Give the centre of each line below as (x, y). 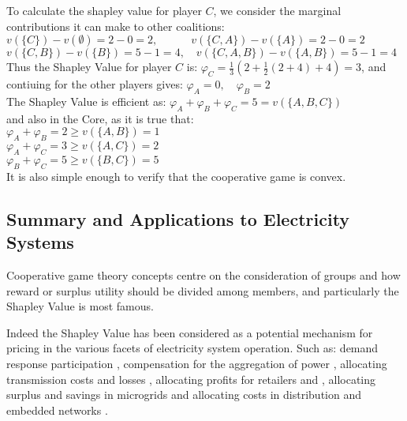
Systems (40, 242)
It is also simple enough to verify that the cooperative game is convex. (176, 176)
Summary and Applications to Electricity (178, 218)
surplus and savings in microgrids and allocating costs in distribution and (184, 395)
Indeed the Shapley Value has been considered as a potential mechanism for (190, 332)
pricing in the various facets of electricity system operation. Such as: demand (192, 348)
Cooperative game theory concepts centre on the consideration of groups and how (203, 274)
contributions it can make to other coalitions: (116, 26)
